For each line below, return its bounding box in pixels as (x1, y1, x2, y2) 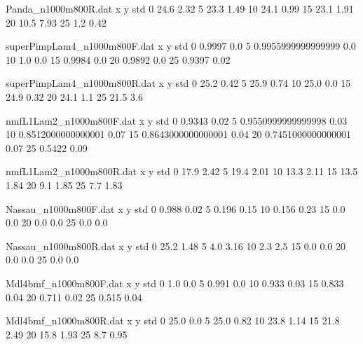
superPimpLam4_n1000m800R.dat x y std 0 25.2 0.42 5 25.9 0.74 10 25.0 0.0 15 (6, 76, 351, 90)
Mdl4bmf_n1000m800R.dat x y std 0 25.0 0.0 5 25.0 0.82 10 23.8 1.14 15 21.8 (6, 313, 340, 328)
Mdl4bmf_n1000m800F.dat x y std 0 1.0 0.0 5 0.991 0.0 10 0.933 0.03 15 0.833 (6, 275, 344, 290)
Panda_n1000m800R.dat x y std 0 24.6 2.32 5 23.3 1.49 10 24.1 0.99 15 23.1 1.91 (6, 1, 354, 15)
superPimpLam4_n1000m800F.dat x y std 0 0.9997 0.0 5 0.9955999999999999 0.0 (6, 39, 356, 53)
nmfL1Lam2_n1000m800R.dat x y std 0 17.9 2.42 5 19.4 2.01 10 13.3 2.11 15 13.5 (6, 164, 358, 179)
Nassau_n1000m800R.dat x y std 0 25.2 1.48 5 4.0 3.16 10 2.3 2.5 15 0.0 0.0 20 (6, 238, 345, 253)
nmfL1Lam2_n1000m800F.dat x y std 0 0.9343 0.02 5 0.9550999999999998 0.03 (6, 113, 348, 128)
